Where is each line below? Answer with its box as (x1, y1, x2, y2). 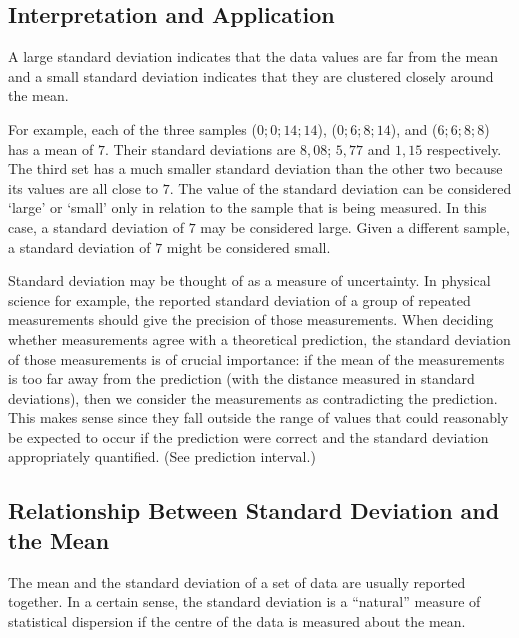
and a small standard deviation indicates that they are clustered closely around (8, 65, 494, 86)
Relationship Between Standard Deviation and (8, 495, 500, 526)
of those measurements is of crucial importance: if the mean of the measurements (8, 348, 505, 369)
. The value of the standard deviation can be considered (169, 177, 512, 198)
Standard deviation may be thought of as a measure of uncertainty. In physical (8, 270, 491, 291)
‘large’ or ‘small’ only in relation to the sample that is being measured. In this (8, 197, 487, 218)
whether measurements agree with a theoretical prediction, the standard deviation (8, 328, 511, 349)
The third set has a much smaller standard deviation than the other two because (8, 158, 503, 179)
